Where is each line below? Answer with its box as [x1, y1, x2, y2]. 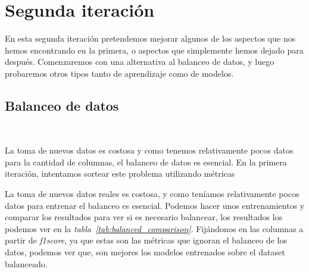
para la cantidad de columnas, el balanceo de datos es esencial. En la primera [5, 155, 287, 168]
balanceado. [5, 257, 48, 270]
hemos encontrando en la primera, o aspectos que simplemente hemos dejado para [5, 43, 304, 56]
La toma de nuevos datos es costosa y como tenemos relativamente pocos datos [5, 144, 294, 157]
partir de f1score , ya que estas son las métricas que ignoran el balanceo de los [5, 234, 287, 246]
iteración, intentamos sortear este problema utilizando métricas [5, 167, 235, 180]
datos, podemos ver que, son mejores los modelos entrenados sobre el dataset [5, 246, 285, 258]
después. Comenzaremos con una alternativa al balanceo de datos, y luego [5, 55, 274, 68]
